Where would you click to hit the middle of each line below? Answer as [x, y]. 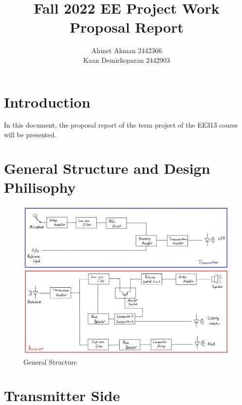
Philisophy [40, 187]
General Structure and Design [107, 168]
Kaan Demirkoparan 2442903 [126, 60]
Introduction [47, 101]
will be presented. [30, 135]
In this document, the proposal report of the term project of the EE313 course [121, 125]
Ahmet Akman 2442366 [127, 50]
